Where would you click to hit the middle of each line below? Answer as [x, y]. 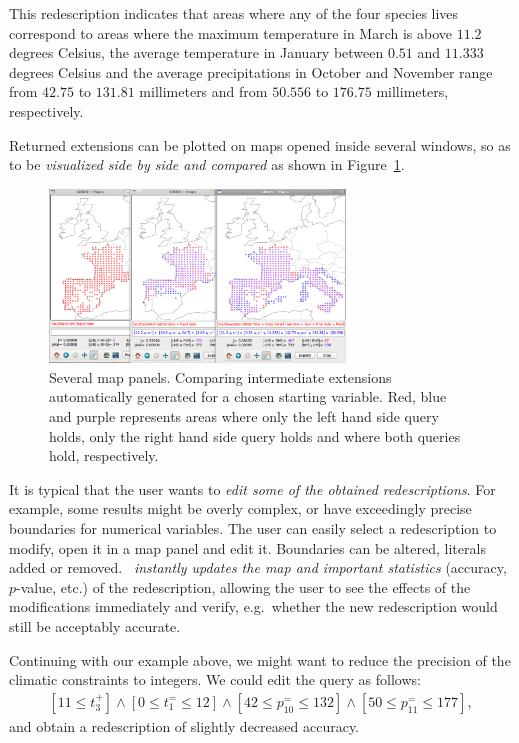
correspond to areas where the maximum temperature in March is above [231, 32]
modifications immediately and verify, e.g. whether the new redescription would [253, 606]
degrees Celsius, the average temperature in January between [196, 52]
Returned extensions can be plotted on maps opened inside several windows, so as [260, 144]
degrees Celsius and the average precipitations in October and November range [251, 71]
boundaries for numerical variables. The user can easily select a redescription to [253, 527]
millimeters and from [203, 91]
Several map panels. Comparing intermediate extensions [220, 376]
